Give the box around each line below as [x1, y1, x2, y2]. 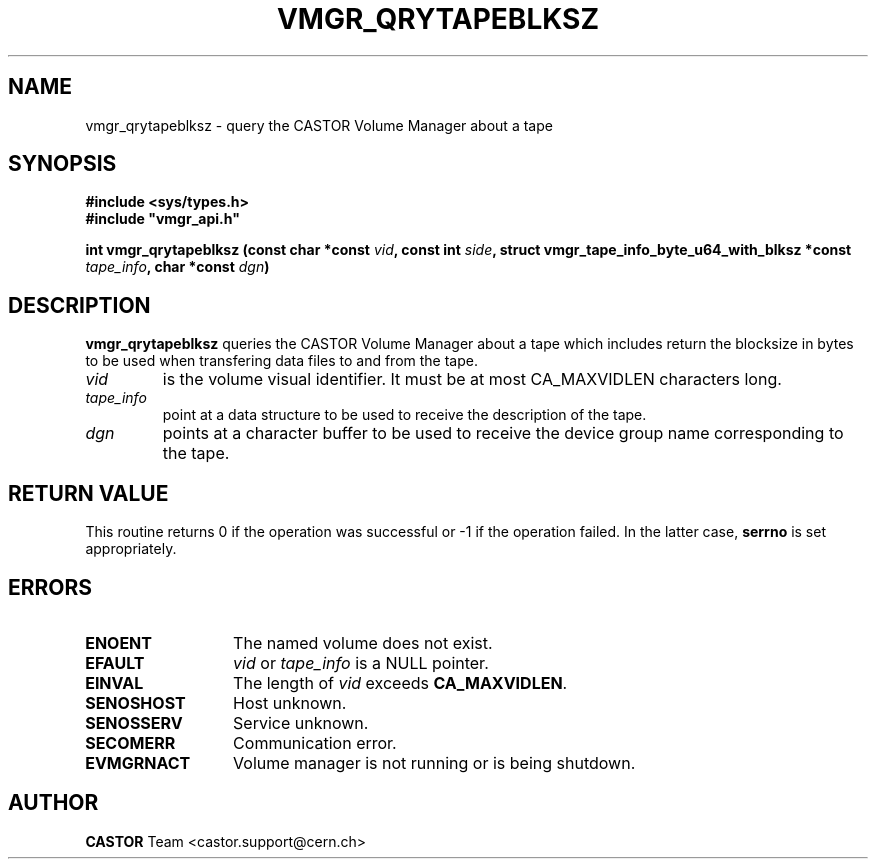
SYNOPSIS [8, 151, 117, 177]
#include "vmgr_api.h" [85, 210, 240, 228]
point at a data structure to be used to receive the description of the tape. [162, 406, 647, 424]
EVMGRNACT [85, 752, 191, 773]
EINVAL [85, 672, 144, 693]
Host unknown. [233, 692, 347, 713]
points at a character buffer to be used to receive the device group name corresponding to [162, 423, 844, 444]
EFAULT [85, 652, 145, 673]
